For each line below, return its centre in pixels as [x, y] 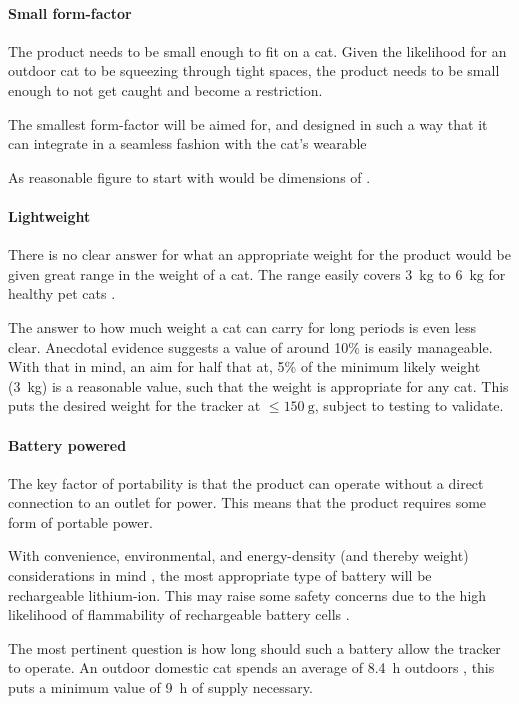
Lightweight [49, 215]
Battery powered [67, 444]
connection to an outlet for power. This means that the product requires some [247, 502]
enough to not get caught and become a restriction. [165, 89]
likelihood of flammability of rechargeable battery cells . [179, 614]
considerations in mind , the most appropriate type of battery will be [220, 575]
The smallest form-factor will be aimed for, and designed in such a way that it [248, 123]
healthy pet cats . [62, 293]
